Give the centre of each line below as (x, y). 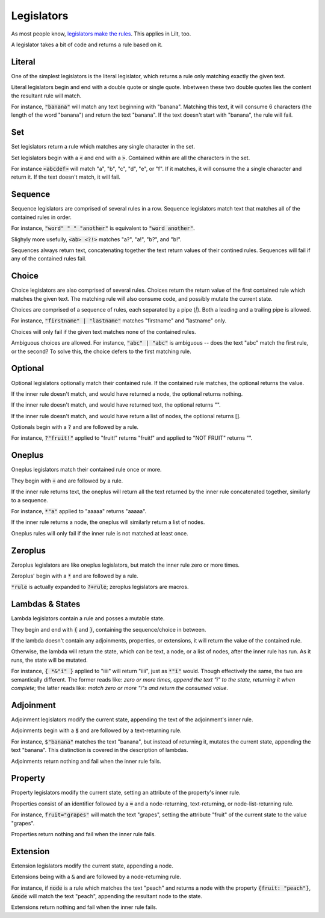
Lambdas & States (46, 604)
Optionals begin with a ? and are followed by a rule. (75, 427)
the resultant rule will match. (46, 96)
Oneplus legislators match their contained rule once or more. (86, 470)
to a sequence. (29, 500)
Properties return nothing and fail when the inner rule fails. (84, 834)
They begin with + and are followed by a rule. (67, 481)
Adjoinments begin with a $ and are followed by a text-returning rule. (96, 730)
